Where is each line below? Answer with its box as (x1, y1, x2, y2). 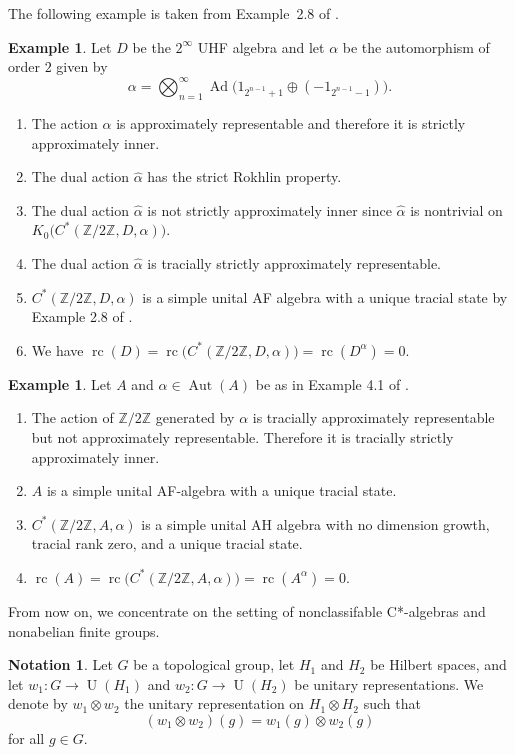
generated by (155, 407, 235, 428)
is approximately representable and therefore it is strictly (116, 113, 466, 134)
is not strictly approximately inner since (147, 199, 392, 220)
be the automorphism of (342, 36, 490, 57)
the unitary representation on (124, 693, 305, 714)
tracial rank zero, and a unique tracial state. (31, 533, 303, 554)
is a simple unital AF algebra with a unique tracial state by (142, 286, 508, 307)
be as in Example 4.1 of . (255, 373, 409, 394)
